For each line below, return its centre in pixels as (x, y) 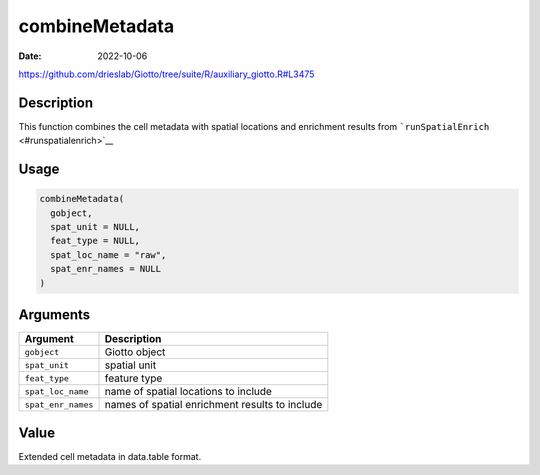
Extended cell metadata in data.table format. (110, 456)
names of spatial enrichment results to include (213, 405)
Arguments (54, 314)
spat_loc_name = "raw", (108, 254)
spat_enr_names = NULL (106, 269)
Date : (30, 56)
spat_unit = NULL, (95, 227)
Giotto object (135, 352)
